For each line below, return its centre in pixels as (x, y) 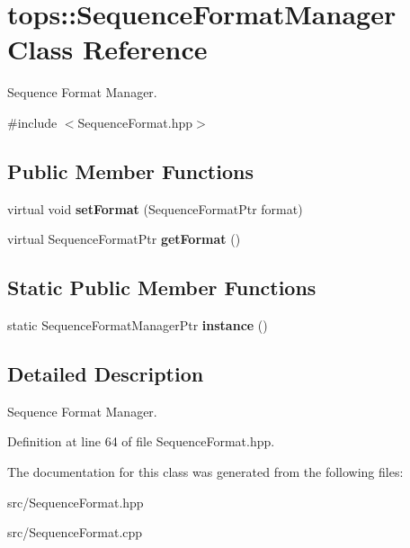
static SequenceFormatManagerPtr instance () (138, 325)
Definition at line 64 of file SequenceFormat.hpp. (141, 441)
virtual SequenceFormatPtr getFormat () (124, 239)
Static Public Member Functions (162, 287)
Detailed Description (106, 374)
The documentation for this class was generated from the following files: (205, 472)
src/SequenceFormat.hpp (76, 502)
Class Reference (107, 49)
